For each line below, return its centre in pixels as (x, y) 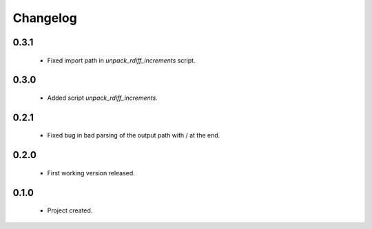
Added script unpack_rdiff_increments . (102, 98)
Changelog (45, 18)
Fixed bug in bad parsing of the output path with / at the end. (134, 135)
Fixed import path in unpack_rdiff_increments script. (121, 60)
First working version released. (91, 173)
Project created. (70, 210)
